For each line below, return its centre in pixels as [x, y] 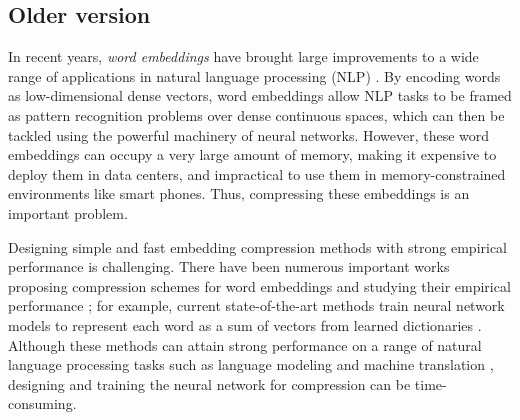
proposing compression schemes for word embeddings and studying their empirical [259, 285]
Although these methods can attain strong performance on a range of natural [245, 344]
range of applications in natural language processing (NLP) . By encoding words [254, 75]
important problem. [68, 212]
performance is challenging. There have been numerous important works [229, 266]
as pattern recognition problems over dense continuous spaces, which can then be [256, 114]
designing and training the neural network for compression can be [209, 383]
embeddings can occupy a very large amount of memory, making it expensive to [252, 154]
